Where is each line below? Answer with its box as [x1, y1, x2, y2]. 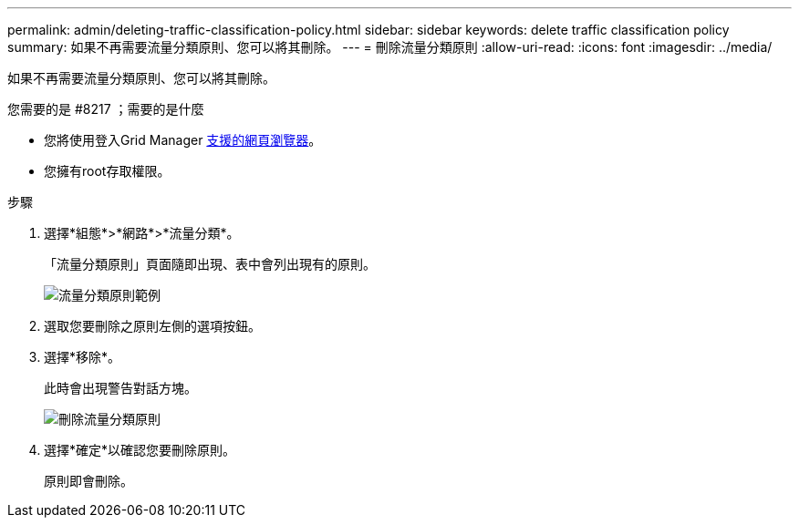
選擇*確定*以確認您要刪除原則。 [44, 442, 236, 458]
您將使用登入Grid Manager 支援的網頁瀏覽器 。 [44, 132, 322, 148]
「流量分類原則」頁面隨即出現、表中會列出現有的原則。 [44, 256, 376, 272]
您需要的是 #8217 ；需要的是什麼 [7, 101, 204, 117]
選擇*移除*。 [44, 349, 121, 365]
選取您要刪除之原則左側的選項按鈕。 [44, 318, 261, 334]
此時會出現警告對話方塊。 [44, 380, 197, 396]
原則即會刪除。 [44, 473, 133, 489]
